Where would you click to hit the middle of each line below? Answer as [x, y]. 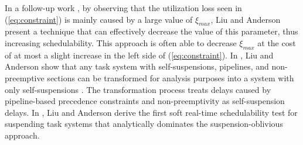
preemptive [25, 77]
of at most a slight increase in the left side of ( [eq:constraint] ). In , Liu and [139, 55]
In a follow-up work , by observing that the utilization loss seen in [123, 8]
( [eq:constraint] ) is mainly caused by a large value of [99, 19]
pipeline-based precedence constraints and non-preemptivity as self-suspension [145, 101]
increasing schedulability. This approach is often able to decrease [121, 42]
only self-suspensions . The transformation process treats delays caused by [138, 89]
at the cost [277, 42]
